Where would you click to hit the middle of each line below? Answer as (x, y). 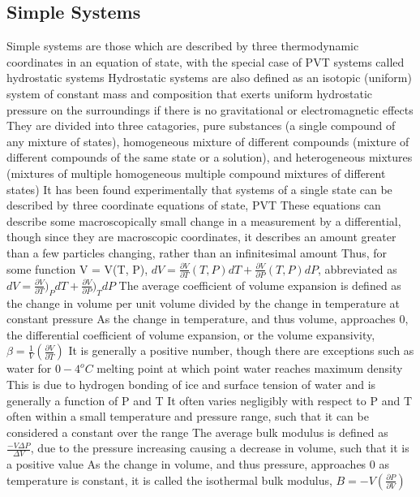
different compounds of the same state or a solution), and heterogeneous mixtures (210, 157)
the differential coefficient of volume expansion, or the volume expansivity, (191, 334)
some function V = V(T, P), (77, 268)
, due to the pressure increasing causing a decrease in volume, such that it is (220, 448)
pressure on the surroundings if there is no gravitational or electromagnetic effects (210, 109)
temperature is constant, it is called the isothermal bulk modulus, (169, 480)
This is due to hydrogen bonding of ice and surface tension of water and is (191, 384)
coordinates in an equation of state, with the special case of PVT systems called (206, 61)
